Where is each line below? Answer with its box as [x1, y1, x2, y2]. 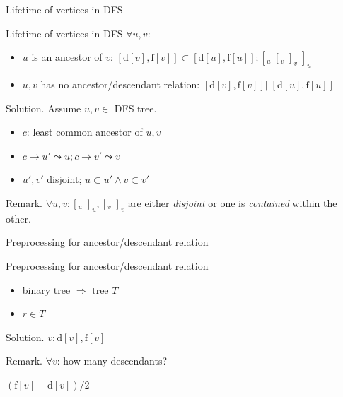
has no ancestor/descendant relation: [40, 76, 200, 91]
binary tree [22, 282, 71, 297]
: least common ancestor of [26, 124, 143, 139]
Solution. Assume [6, 100, 81, 115]
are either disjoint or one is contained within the [128, 195, 337, 210]
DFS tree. [114, 100, 157, 115]
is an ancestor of [31, 49, 103, 64]
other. [6, 211, 31, 225]
